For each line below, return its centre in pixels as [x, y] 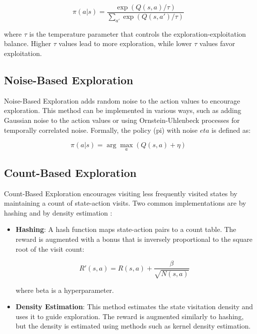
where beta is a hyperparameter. [65, 290]
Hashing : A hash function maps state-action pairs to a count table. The [126, 229]
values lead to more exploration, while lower [125, 43]
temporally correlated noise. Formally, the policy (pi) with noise [101, 130]
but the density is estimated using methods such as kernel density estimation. [133, 326]
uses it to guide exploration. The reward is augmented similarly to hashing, [129, 316]
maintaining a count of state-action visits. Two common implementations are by [125, 203]
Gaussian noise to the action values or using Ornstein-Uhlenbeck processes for [122, 120]
